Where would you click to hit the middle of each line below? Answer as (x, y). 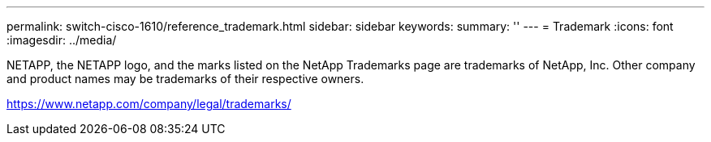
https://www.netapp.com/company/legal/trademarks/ (149, 104)
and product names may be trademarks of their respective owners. (185, 79)
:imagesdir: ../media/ (62, 40)
